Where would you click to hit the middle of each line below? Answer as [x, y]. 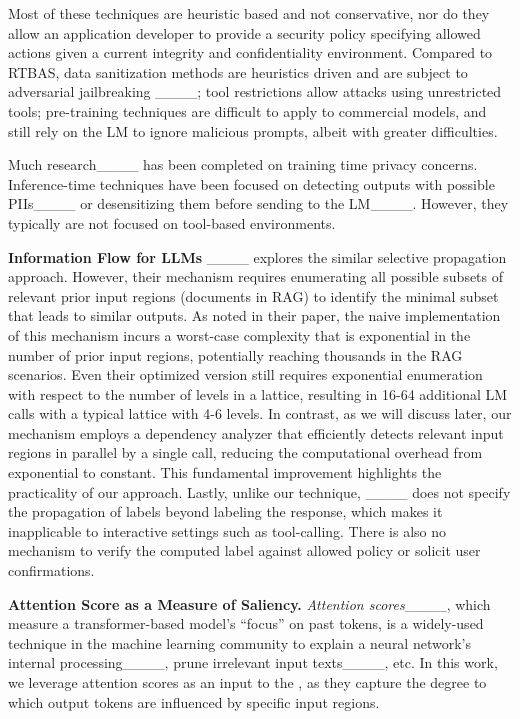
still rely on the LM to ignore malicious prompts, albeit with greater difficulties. [253, 130]
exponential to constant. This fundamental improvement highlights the [225, 472]
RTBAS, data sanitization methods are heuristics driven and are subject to [238, 71]
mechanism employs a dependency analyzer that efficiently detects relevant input [256, 432]
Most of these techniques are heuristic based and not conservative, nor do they [249, 13]
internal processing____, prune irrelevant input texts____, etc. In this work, [253, 662]
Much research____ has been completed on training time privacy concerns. [243, 164]
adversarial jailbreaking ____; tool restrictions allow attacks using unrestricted [255, 91]
